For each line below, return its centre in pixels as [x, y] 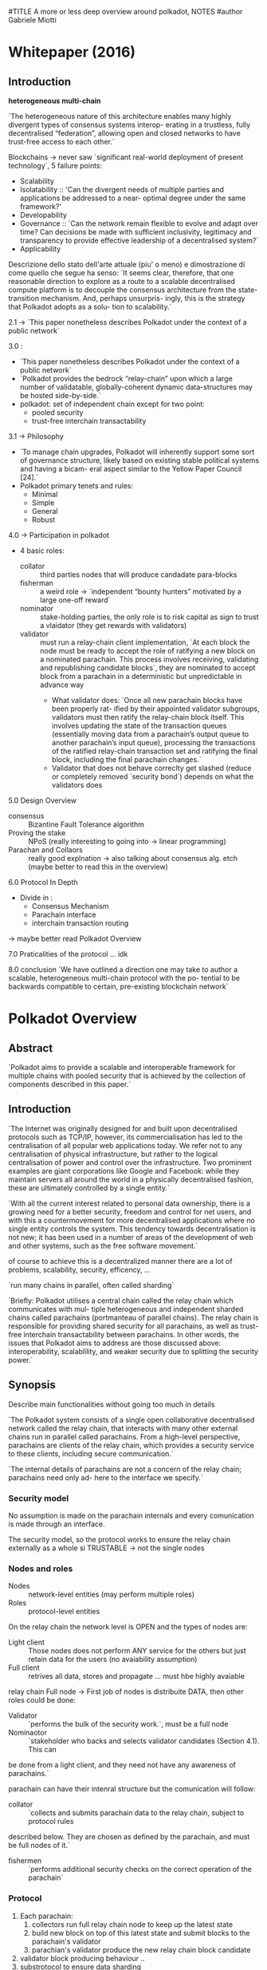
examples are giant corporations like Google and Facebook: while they [124, 1171]
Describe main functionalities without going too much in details [112, 1404]
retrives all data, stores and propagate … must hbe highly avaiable [137, 1676]
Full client [24, 1668]
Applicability [40, 249]
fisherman [37, 583]
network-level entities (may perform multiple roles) [112, 1594]
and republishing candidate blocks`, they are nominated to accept [147, 668]
